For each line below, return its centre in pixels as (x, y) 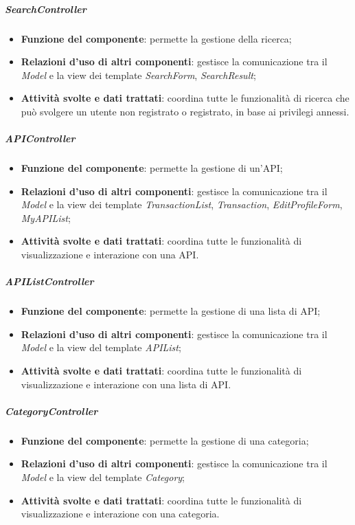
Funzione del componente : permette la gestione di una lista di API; (171, 311)
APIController (40, 138)
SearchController (46, 9)
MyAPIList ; (46, 217)
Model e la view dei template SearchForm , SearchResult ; (138, 75)
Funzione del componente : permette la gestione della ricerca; (156, 38)
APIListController (49, 281)
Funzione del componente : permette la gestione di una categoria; (165, 440)
